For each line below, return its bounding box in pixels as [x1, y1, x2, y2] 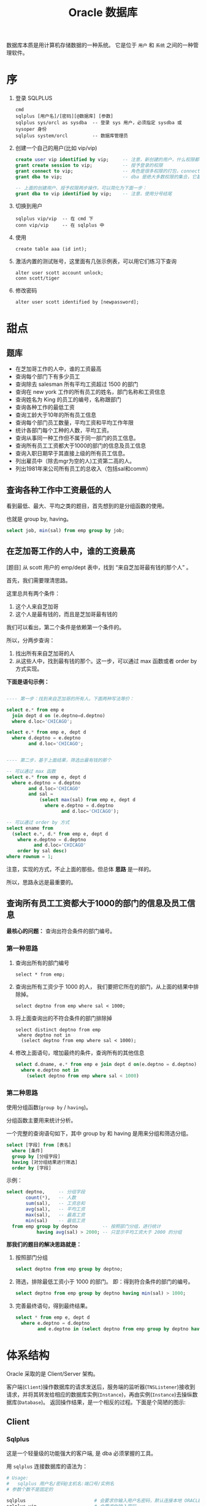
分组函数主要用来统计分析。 [6, 1116, 77, 1124]
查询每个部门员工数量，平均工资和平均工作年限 [15, 419, 134, 426]
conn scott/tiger [15, 275, 60, 281]
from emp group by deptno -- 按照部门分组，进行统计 [12, 1223, 161, 1230]
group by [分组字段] [12, 1153, 61, 1159]
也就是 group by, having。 [6, 516, 72, 523]
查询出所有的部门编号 [15, 959, 69, 967]
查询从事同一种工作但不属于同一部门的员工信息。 [15, 434, 139, 442]
